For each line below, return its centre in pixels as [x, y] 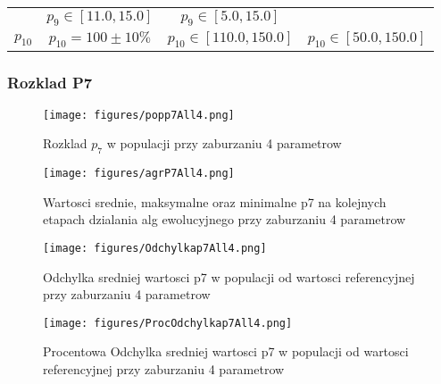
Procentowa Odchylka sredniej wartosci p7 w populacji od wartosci [226, 351]
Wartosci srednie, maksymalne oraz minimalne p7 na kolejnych [215, 201]
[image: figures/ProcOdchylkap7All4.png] [168, 323]
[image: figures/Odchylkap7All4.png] [155, 248]
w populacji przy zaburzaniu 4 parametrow [224, 143]
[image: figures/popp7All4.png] [139, 115]
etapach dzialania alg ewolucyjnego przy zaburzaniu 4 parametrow [225, 219]
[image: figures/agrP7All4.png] [139, 174]
